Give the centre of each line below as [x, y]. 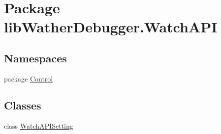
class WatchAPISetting [39, 125]
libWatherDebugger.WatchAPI [111, 27]
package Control [29, 78]
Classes [23, 105]
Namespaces [35, 58]
